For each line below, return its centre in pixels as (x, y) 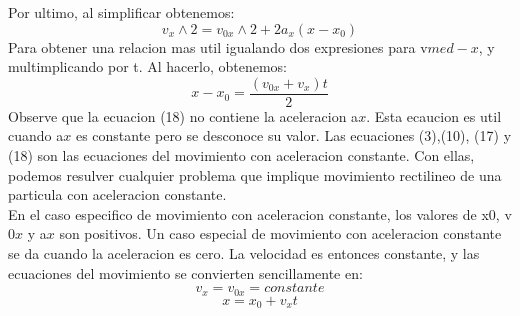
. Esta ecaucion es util (434, 115)
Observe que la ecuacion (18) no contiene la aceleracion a (183, 115)
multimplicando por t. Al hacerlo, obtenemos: (148, 66)
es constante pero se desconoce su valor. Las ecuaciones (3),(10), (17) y (293, 135)
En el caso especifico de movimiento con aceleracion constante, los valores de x (248, 213)
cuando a (36, 135)
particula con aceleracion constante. (117, 194)
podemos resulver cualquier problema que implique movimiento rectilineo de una (255, 174)
